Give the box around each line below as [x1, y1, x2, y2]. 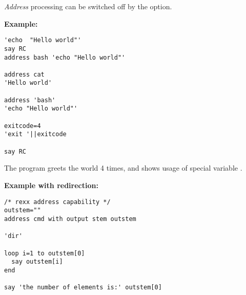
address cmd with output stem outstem [4, 215, 136, 223]
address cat [4, 70, 45, 78]
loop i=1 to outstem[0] [4, 249, 85, 257]
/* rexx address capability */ [4, 198, 111, 206]
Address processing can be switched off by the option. [4, 1, 172, 11]
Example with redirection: [4, 179, 98, 190]
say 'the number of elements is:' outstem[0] [4, 284, 162, 291]
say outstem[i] [11, 258, 63, 266]
